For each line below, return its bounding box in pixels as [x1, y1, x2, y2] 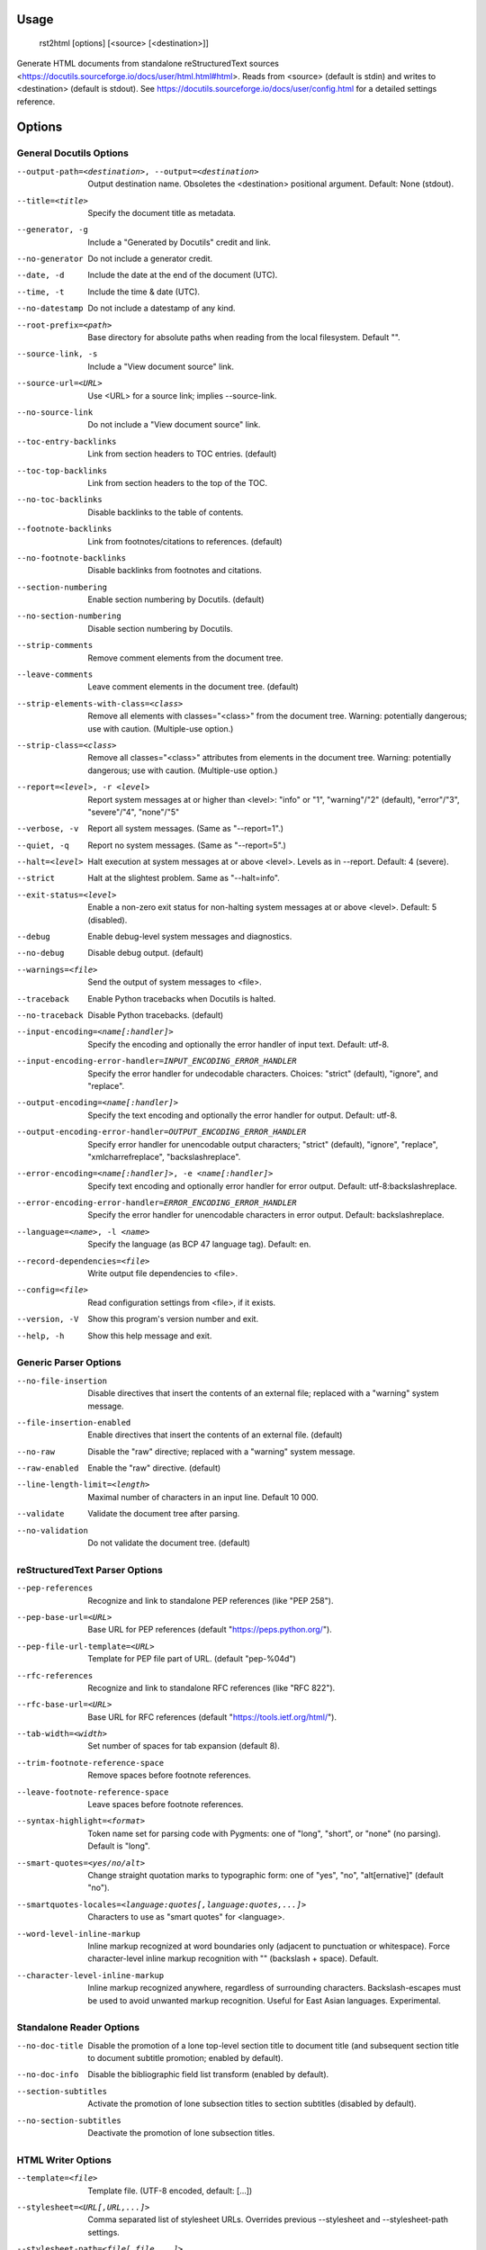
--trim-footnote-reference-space [16, 1758, 165, 1768]
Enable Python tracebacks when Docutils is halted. [87, 993, 276, 1003]
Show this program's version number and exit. [87, 1314, 259, 1325]
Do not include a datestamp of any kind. [87, 302, 236, 314]
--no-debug [16, 948, 65, 958]
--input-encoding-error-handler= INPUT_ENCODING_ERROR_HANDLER [16, 1056, 297, 1066]
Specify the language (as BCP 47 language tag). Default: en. [87, 1238, 311, 1250]
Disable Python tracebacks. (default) [87, 1010, 224, 1021]
